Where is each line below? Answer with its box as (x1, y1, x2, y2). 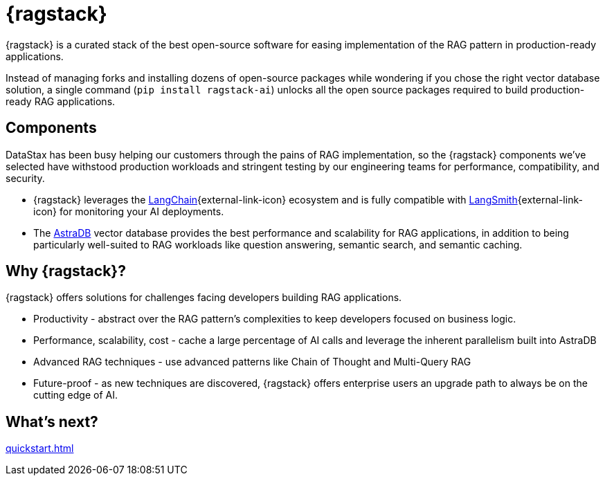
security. (6, 172, 45, 184)
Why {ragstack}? (6, 262, 126, 280)
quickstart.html (6, 442, 74, 455)
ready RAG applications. (6, 95, 116, 107)
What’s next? (6, 412, 98, 430)
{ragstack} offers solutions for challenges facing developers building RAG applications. (6, 291, 402, 304)
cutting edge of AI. (33, 389, 118, 401)
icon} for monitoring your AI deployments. (33, 205, 224, 217)
